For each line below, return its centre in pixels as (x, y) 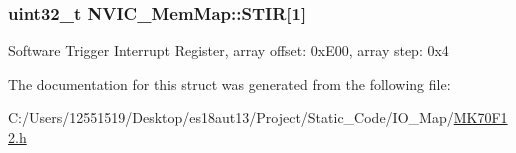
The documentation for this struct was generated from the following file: (229, 83)
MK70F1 (480, 117)
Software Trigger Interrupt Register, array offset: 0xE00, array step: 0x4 (228, 50)
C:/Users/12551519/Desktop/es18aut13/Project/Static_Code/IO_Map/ (231, 117)
